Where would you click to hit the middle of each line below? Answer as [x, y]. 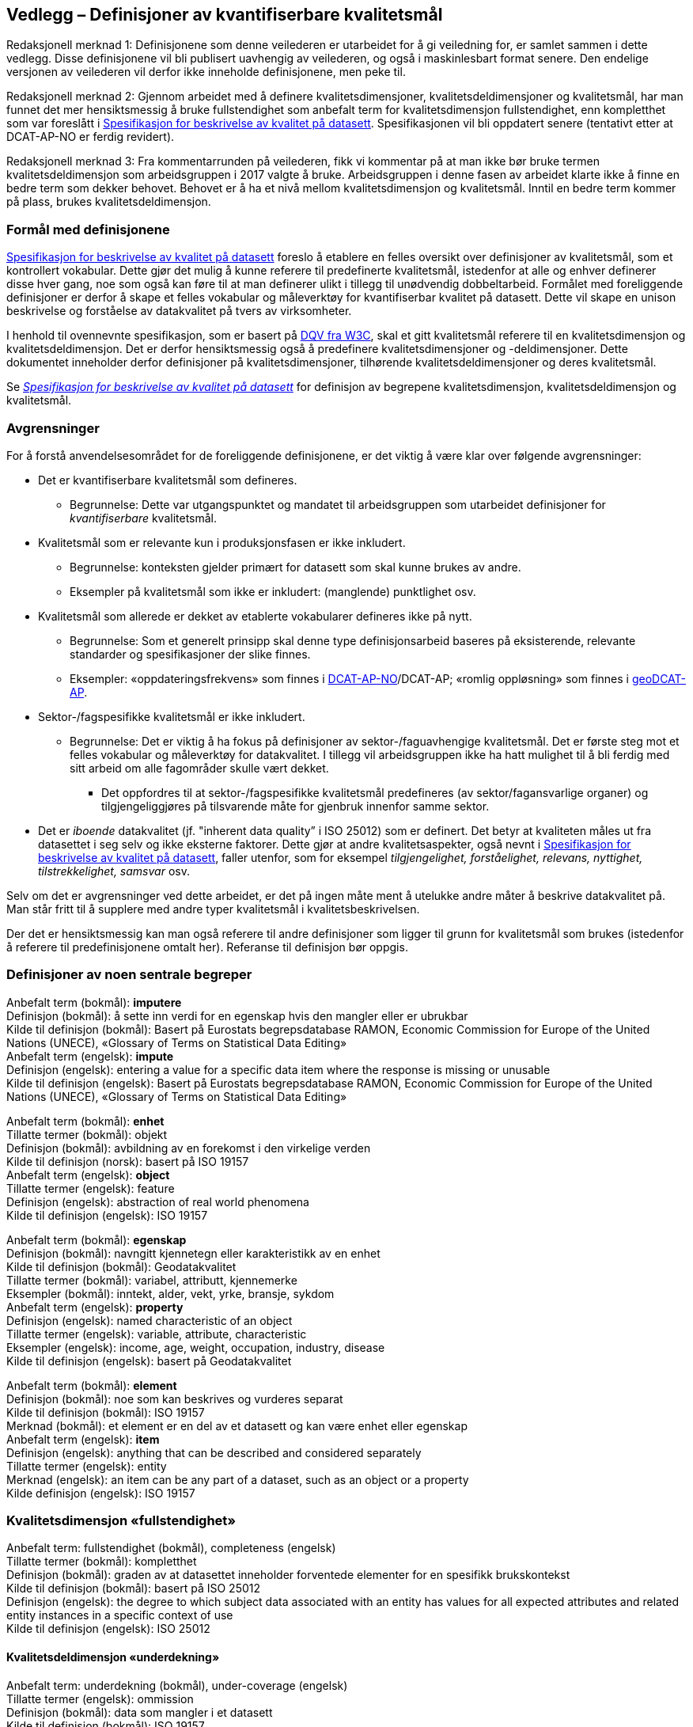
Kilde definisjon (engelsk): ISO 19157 [101, 1493]
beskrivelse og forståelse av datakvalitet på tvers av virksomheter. [179, 311]
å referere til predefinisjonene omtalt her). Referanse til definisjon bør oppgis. [207, 947]
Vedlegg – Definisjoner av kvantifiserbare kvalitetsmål [225, 15]
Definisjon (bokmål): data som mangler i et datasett [140, 1712]
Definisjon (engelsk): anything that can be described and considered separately [214, 1452]
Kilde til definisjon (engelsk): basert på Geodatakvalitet [149, 1361]
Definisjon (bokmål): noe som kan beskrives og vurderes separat [175, 1399]
